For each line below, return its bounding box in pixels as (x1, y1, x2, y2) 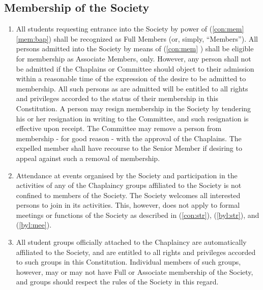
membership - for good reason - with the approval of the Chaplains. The (16, 133, 242, 143)
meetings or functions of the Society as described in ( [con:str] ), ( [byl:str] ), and (16, 209, 259, 220)
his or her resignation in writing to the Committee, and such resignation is (16, 113, 249, 123)
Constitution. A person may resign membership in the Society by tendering (16, 103, 251, 113)
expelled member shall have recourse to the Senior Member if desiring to (16, 143, 242, 153)
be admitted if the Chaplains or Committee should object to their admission (16, 63, 254, 74)
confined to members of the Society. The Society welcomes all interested (16, 189, 241, 200)
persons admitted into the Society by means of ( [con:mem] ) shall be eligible (16, 43, 254, 54)
